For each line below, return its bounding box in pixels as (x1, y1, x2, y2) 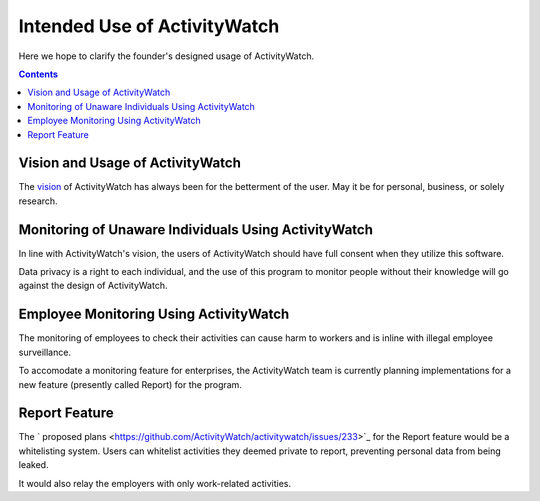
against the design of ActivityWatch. (18, 280, 168, 292)
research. (18, 195, 59, 207)
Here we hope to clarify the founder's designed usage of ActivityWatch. (18, 50, 315, 62)
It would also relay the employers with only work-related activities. (18, 477, 292, 489)
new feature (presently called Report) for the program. (18, 378, 242, 390)
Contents (18, 68, 59, 80)
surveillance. (18, 346, 72, 358)
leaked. (18, 459, 49, 471)
